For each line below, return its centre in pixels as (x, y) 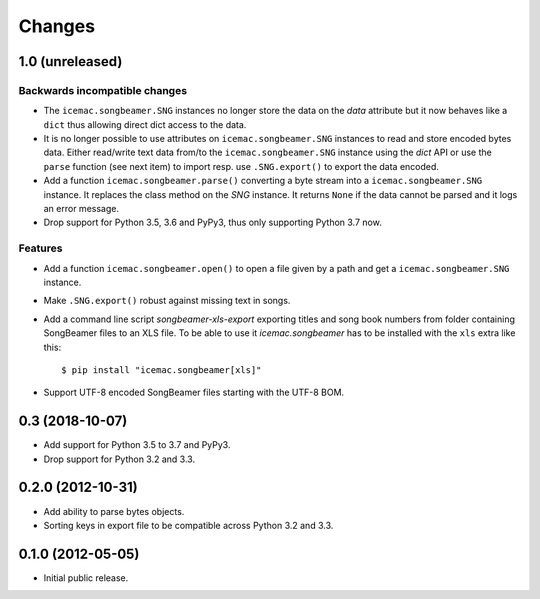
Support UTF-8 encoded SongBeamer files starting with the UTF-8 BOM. (194, 392)
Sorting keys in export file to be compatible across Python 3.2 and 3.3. (188, 525)
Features (40, 248)
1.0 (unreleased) (70, 61)
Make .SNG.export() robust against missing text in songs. (167, 301)
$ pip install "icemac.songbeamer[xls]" (161, 369)
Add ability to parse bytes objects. (114, 511)
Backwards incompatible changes (103, 90)
